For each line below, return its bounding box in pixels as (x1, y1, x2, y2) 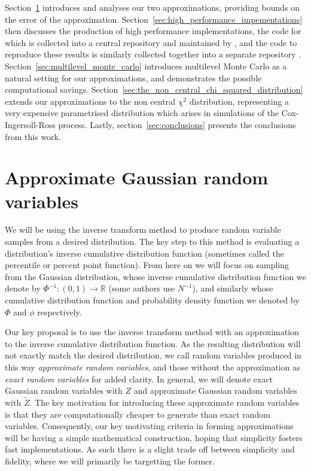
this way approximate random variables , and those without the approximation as (5, 360, 300, 373)
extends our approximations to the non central (5, 95, 175, 107)
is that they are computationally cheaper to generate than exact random (5, 408, 270, 420)
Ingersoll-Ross (5, 118, 56, 130)
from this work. (5, 130, 61, 142)
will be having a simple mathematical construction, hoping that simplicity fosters (5, 431, 303, 443)
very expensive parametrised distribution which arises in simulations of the (5, 107, 279, 119)
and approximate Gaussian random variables (133, 384, 297, 397)
